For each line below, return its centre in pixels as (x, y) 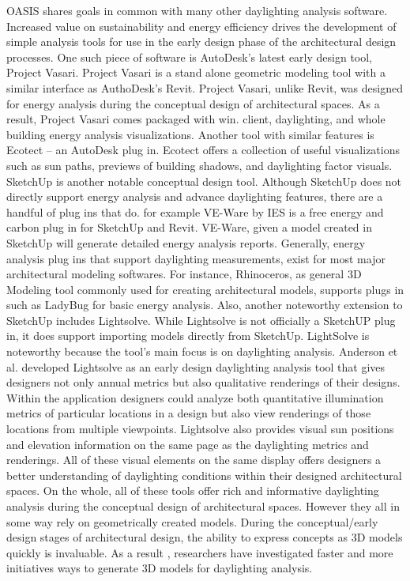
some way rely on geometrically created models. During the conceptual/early (192, 521)
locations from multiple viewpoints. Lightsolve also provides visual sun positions (200, 429)
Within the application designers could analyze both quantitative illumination (195, 397)
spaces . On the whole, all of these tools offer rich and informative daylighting (193, 490)
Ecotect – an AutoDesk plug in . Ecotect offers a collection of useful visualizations (203, 150)
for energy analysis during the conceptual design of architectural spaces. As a (193, 103)
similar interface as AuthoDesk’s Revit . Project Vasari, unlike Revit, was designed (205, 87)
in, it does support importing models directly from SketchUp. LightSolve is (188, 336)
